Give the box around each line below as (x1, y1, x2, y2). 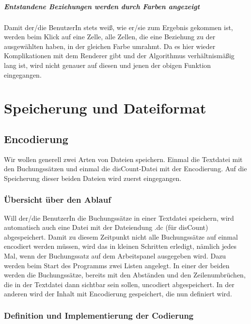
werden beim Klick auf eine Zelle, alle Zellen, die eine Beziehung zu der (4, 32, 216, 42)
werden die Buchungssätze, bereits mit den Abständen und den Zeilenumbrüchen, (4, 270, 246, 280)
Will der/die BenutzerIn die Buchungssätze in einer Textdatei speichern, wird (4, 212, 234, 223)
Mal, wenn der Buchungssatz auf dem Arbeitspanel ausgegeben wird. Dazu (4, 251, 226, 261)
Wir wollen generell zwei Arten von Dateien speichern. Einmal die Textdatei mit (4, 154, 243, 164)
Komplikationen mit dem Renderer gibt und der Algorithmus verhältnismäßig (4, 50, 235, 61)
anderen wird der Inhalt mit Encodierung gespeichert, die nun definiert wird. (4, 289, 232, 299)
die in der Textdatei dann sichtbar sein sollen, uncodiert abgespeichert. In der (4, 279, 235, 289)
